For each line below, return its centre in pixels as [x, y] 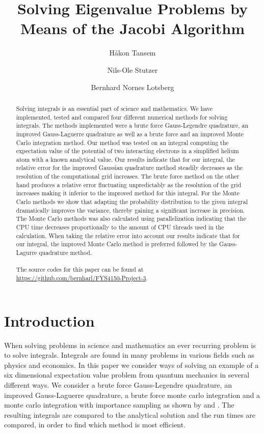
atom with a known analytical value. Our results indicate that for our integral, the [125, 159]
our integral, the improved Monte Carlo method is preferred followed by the [117, 244]
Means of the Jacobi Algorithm [133, 28]
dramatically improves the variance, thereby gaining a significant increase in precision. [130, 210]
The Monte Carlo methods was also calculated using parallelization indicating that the [131, 219]
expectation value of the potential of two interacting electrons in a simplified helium [127, 151]
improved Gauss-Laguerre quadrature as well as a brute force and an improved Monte [130, 134]
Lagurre [27, 253]
